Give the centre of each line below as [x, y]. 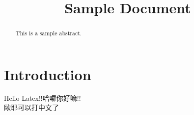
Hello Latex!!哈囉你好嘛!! [42, 98]
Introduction [48, 74]
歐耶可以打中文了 [31, 107]
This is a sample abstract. [49, 33]
